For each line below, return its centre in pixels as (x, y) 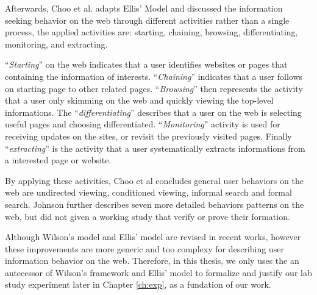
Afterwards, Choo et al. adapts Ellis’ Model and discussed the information (144, 8)
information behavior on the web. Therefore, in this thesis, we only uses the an (152, 261)
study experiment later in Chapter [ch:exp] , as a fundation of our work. (138, 284)
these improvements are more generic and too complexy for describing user (144, 248)
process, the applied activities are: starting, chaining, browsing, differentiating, (151, 32)
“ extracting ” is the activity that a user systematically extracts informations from (155, 148)
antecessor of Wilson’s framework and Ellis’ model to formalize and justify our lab (158, 272)
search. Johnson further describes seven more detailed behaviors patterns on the (155, 204)
